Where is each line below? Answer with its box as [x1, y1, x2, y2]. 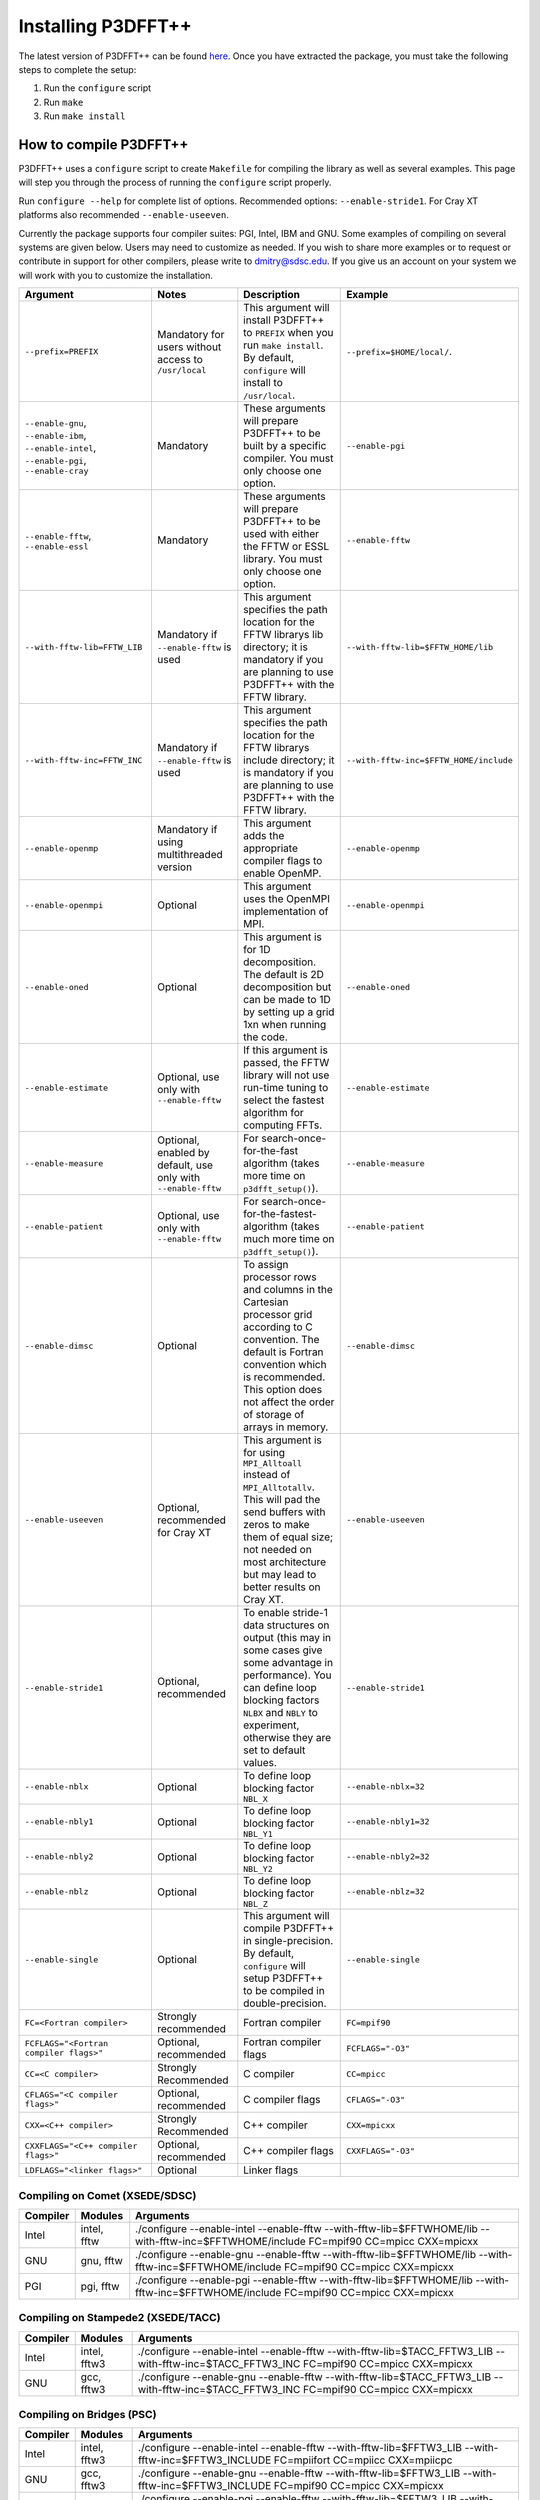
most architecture [243, 1555, 327, 1569]
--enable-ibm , [24, 428, 87, 442]
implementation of [243, 905, 329, 919]
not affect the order [243, 1395, 335, 1409]
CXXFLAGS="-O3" [346, 2145, 415, 2156]
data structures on [243, 1618, 330, 1632]
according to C [243, 1320, 314, 1334]
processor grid [243, 1308, 313, 1322]
